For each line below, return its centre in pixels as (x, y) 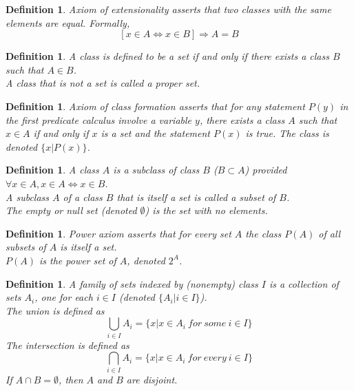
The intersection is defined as (67, 345)
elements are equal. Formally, (68, 22)
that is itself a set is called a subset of (196, 197)
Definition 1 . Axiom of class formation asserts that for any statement (155, 106)
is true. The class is (287, 133)
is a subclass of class (156, 170)
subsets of (26, 247)
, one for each (64, 297)
